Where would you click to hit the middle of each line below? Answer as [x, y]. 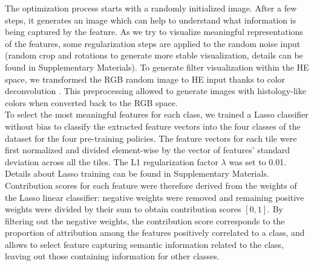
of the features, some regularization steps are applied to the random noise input [153, 43]
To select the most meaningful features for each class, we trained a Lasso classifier [157, 114]
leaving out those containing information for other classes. [112, 256]
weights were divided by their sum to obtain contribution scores [123, 209]
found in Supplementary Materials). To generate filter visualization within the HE [157, 67]
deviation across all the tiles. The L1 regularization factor [112, 161]
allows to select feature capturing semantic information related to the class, [144, 244]
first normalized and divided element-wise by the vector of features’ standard [148, 150]
